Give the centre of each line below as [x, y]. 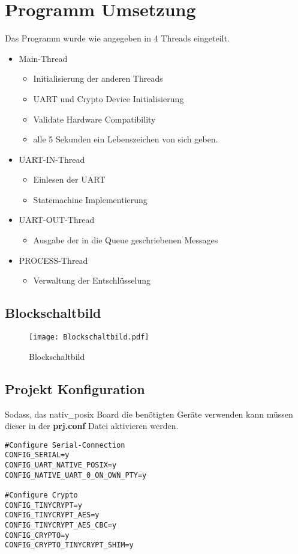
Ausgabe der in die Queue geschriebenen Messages [126, 240]
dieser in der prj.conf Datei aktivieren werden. [92, 426]
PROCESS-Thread [53, 260]
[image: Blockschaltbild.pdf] [89, 337]
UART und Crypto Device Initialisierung [109, 98]
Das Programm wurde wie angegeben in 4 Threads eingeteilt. [117, 38]
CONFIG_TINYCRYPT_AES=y [52, 515]
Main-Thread [43, 58]
